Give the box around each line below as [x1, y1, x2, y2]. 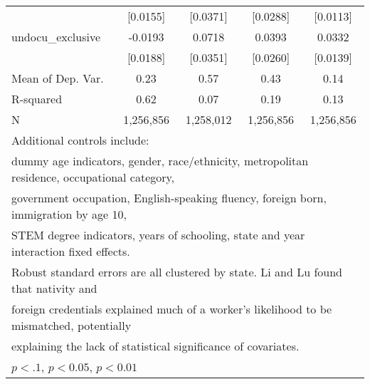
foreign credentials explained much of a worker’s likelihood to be [11, 301, 332, 317]
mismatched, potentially [11, 317, 132, 333]
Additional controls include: [11, 132, 149, 148]
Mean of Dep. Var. [11, 70, 104, 86]
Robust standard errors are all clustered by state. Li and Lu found [11, 264, 342, 280]
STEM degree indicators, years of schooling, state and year [11, 227, 305, 243]
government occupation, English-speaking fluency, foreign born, [11, 190, 327, 206]
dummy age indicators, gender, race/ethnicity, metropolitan [11, 152, 309, 169]
